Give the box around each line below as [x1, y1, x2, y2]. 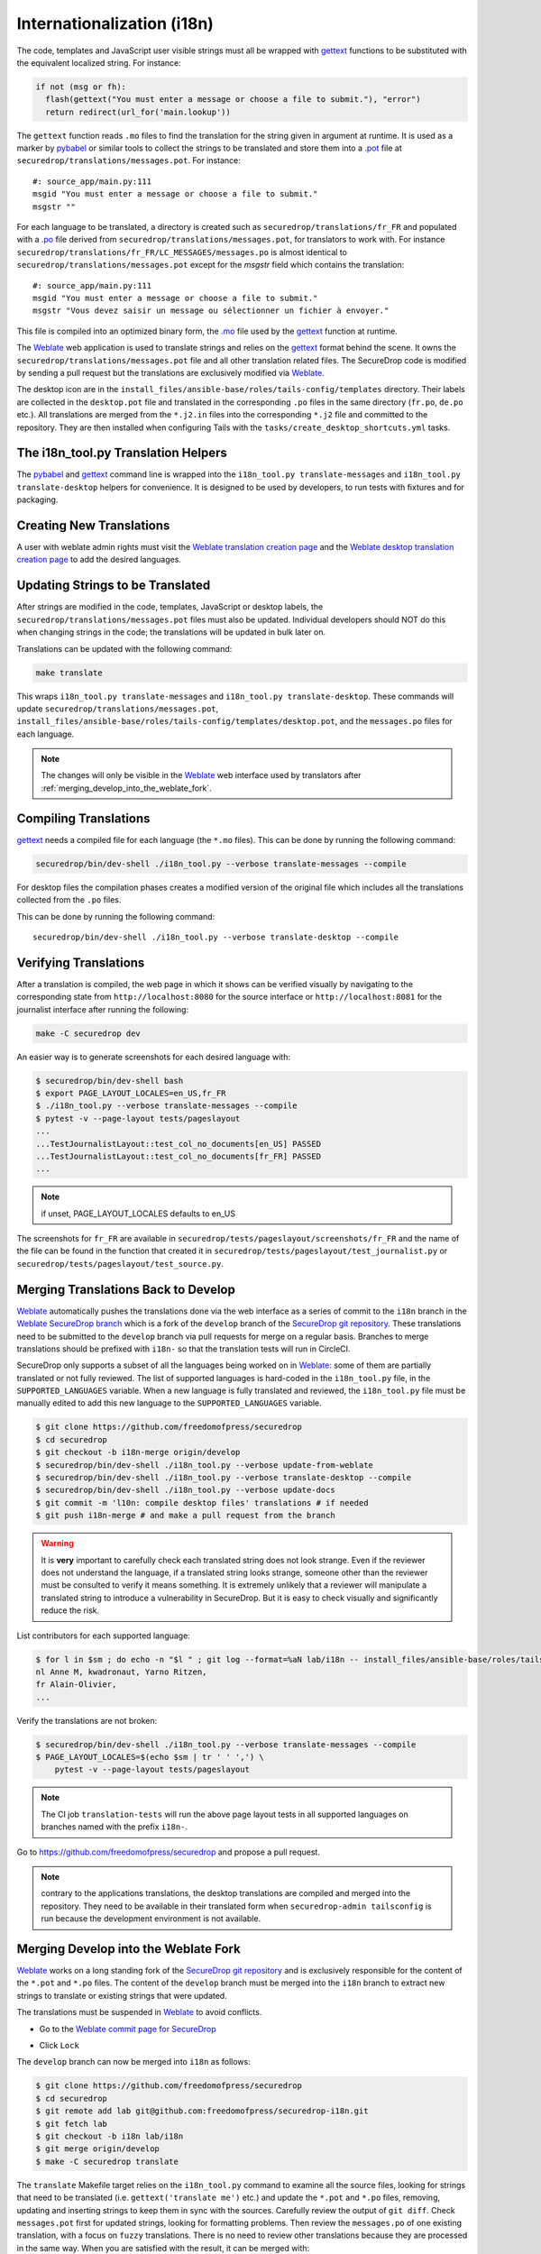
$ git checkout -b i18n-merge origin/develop [35, 1447, 241, 1458]
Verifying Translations [16, 955, 145, 970]
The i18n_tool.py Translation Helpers [16, 445, 227, 461]
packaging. [16, 494, 59, 505]
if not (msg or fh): [35, 81, 126, 92]
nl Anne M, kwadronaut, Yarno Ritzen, [35, 1666, 207, 1677]
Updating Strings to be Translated [16, 578, 211, 593]
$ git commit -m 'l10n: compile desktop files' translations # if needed [35, 1498, 369, 1507]
